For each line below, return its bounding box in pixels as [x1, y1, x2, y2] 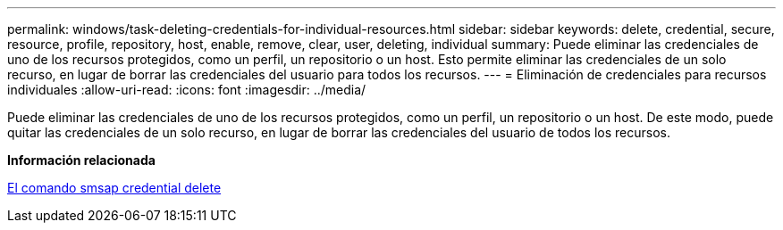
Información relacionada [7, 152, 156, 168]
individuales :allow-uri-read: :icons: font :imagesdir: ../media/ [7, 82, 366, 97]
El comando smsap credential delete [7, 180, 222, 195]
